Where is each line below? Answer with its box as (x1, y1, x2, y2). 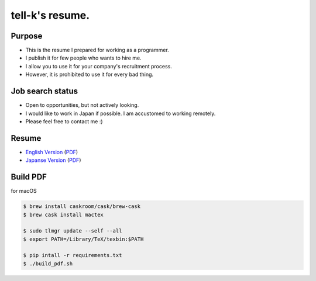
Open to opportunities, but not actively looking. (25, 102, 139, 109)
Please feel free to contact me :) (25, 117, 103, 125)
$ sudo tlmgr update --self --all (23, 228, 122, 234)
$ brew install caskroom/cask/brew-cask (23, 203, 140, 210)
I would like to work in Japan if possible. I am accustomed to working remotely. (25, 110, 216, 117)
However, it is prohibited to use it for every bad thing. (25, 71, 154, 78)
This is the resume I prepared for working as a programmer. (25, 47, 169, 54)
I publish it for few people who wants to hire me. (25, 54, 142, 61)
